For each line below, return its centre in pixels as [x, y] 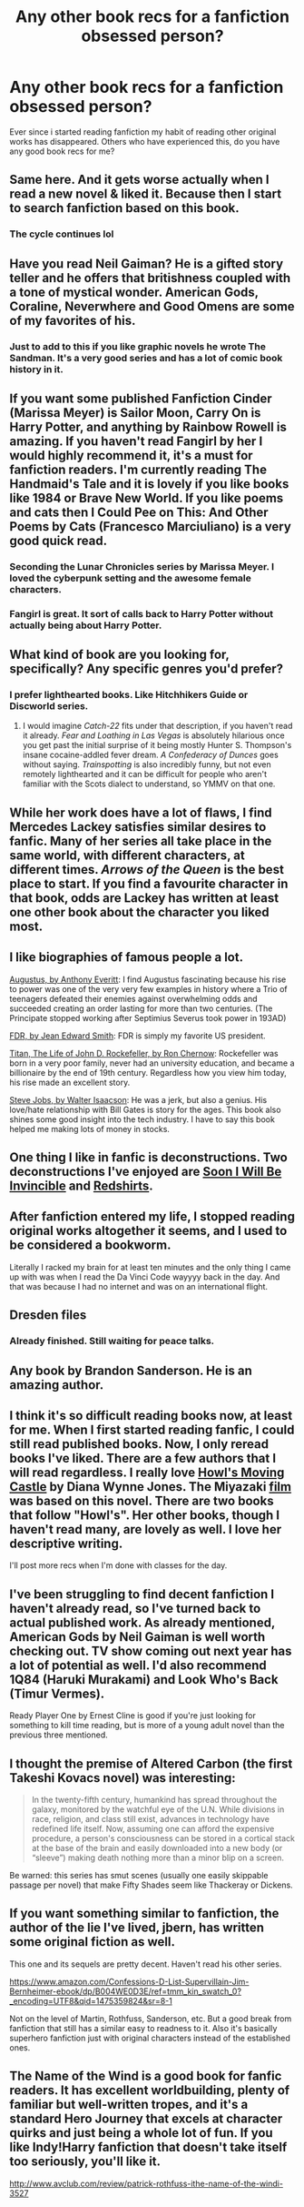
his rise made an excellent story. [70, 1082]
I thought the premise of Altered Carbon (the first [151, 1763]
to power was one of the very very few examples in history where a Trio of [148, 988]
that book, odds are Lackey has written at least [144, 898]
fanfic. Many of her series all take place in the [141, 840]
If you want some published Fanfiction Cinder [141, 398]
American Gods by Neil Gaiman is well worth [137, 1637]
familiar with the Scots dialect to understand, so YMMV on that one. [149, 784]
